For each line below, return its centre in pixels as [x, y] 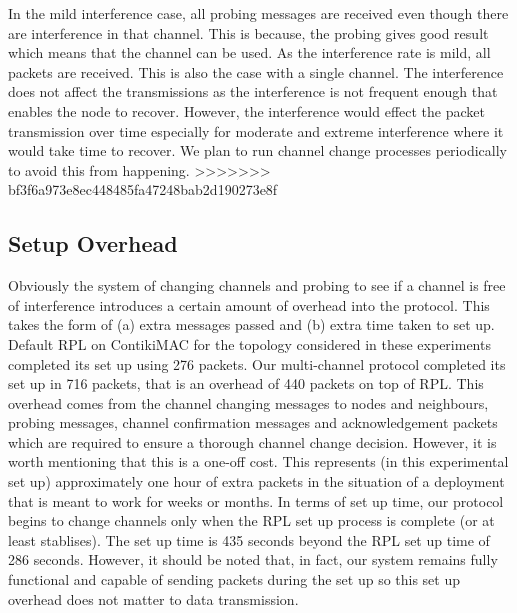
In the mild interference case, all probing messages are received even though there [258, 13]
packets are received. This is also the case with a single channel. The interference [256, 71]
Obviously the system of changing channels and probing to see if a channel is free [257, 285]
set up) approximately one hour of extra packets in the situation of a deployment [256, 481]
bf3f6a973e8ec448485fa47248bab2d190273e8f [143, 189]
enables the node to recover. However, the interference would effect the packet [246, 110]
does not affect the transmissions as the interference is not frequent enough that [253, 91]
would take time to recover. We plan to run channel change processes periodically [257, 150]
